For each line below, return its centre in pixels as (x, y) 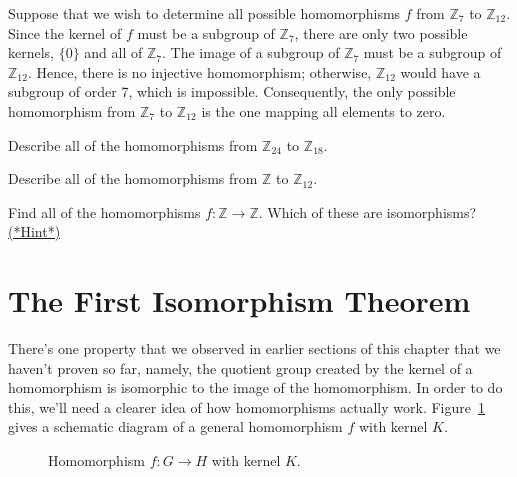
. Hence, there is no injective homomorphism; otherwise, (199, 71)
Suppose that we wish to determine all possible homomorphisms (204, 13)
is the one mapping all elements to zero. (323, 110)
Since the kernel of (65, 32)
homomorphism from (72, 110)
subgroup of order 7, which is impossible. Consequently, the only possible (232, 91)
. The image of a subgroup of (251, 52)
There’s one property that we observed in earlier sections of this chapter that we (254, 348)
